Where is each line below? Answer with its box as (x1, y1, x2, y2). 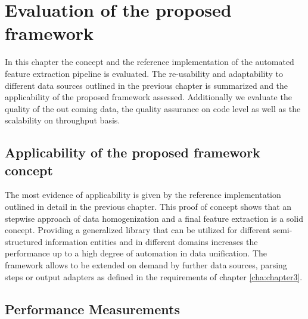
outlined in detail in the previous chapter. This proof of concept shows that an (5, 200, 292, 213)
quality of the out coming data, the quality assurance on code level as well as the (5, 102, 301, 114)
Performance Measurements (5, 299, 180, 318)
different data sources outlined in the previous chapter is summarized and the (5, 79, 288, 91)
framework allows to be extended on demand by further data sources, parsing (5, 259, 287, 271)
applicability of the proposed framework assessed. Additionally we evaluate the (5, 91, 292, 103)
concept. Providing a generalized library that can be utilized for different (5, 224, 270, 236)
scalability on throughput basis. (5, 114, 120, 126)
